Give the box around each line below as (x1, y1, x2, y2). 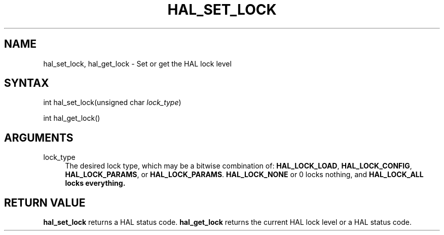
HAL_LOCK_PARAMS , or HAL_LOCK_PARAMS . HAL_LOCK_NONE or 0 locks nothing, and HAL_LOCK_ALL (65, 170, 424, 179)
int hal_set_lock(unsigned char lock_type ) (43, 98, 181, 107)
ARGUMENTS (4, 131, 73, 144)
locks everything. (65, 179, 126, 188)
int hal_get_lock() (43, 114, 100, 123)
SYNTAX (4, 77, 49, 90)
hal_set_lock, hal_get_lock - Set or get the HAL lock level (43, 59, 232, 68)
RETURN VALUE (4, 196, 86, 209)
